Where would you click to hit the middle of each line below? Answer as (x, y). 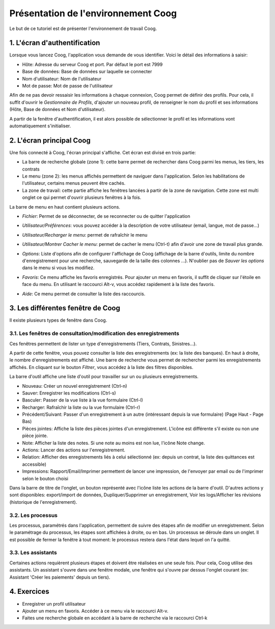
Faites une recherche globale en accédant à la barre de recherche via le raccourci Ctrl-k (115, 618)
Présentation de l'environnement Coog (93, 13)
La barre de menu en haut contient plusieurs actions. (65, 207)
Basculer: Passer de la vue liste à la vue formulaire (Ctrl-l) (83, 400)
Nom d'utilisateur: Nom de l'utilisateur (62, 78)
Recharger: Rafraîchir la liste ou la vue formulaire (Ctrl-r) (81, 407)
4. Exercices (29, 592)
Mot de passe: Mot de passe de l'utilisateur (67, 86)
